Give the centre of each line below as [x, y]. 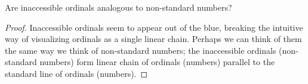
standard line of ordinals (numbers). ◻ [76, 73]
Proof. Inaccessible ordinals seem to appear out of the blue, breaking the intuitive [154, 27]
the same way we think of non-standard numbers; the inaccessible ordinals [141, 50]
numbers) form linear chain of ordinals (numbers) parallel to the [157, 62]
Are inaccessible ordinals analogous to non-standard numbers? [118, 7]
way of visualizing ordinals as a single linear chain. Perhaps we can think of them [153, 39]
